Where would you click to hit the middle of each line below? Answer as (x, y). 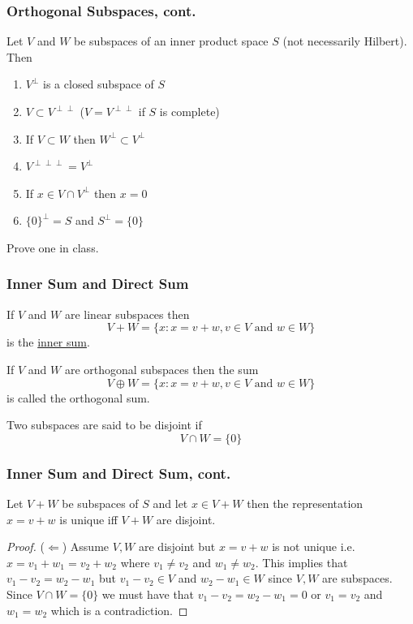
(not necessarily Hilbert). (345, 41)
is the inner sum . (48, 342)
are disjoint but (177, 547)
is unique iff (88, 519)
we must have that (148, 594)
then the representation (305, 503)
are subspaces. (357, 578)
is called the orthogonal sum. (78, 397)
